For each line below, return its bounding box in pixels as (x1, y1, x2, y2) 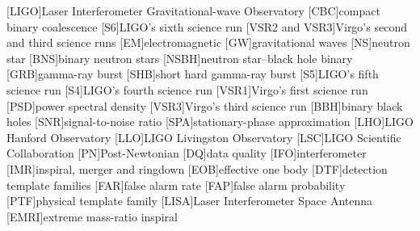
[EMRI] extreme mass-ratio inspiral (6, 208, 178, 225)
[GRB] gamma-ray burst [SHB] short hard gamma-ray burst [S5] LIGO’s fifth (6, 65, 379, 82)
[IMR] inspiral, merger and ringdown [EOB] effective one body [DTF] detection (6, 160, 388, 177)
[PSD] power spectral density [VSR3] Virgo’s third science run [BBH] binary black (6, 97, 403, 114)
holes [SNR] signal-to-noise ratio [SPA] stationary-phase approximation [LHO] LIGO (6, 113, 414, 130)
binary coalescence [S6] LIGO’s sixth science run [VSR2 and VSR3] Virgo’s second (6, 18, 407, 35)
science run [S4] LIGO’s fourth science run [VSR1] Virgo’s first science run (6, 81, 368, 98)
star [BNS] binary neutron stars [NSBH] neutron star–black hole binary (6, 49, 353, 66)
